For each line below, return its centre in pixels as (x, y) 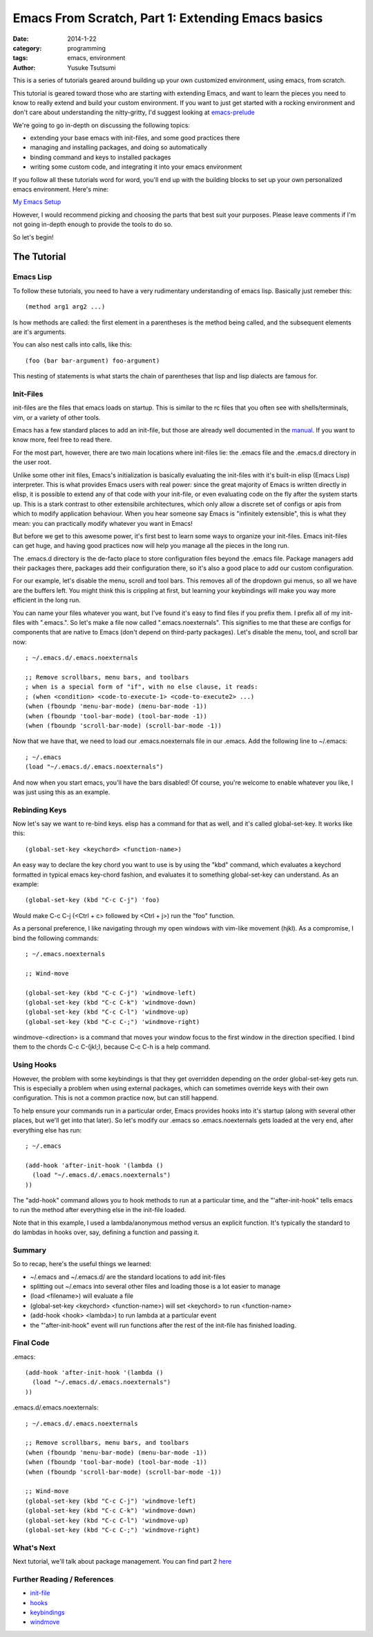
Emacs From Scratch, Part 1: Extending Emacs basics (168, 18)
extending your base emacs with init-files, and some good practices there (135, 138)
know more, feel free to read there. (62, 440)
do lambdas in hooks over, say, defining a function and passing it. (106, 1232)
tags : (20, 58)
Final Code (31, 1343)
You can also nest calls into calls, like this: (73, 345)
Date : (21, 39)
